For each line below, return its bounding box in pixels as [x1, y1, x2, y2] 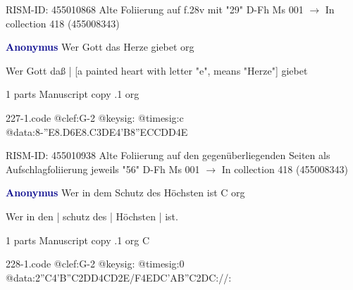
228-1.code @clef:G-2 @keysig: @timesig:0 [6, 256, 185, 271]
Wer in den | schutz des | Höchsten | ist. [6, 208, 178, 223]
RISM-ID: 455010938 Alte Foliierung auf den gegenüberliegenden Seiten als [6, 148, 330, 163]
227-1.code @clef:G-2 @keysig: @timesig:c [6, 110, 184, 125]
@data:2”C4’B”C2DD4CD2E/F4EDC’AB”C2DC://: [6, 270, 232, 284]
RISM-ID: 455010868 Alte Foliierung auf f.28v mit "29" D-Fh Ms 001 [6, 2, 304, 16]
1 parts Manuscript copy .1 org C [6, 232, 150, 247]
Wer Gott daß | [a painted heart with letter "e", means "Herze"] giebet [6, 63, 308, 77]
